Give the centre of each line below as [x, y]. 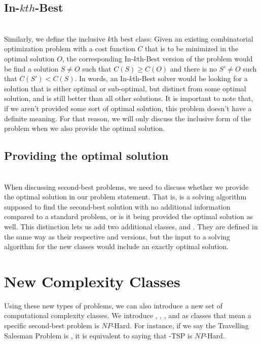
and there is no [193, 68]
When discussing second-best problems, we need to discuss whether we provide [126, 186]
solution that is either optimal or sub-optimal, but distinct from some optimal [125, 88]
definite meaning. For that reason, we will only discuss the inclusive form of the [127, 118]
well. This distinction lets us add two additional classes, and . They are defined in [131, 226]
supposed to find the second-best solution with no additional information [117, 206]
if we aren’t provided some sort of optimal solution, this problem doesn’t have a [128, 108]
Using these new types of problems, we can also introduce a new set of [113, 305]
